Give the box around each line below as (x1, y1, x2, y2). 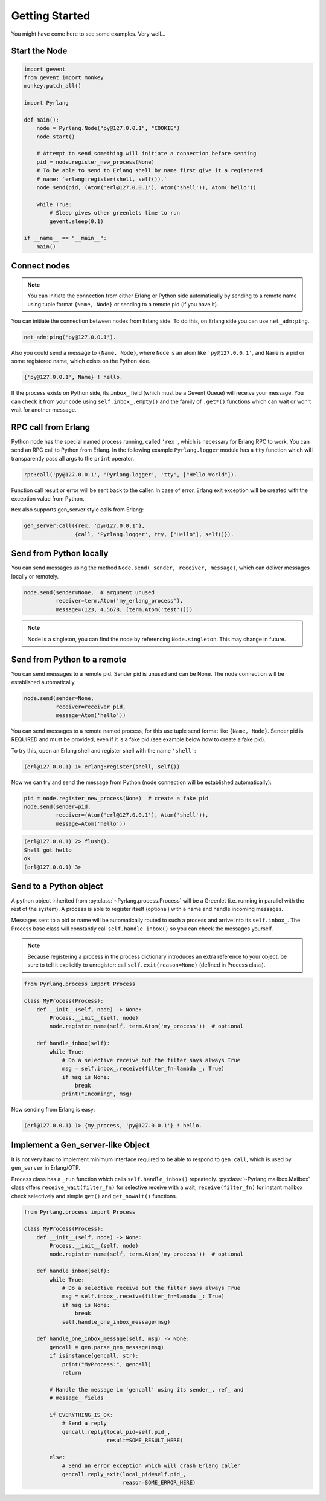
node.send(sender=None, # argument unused (24, 589, 155, 595)
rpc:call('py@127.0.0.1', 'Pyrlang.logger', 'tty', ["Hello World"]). (24, 471, 238, 478)
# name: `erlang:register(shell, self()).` (36, 175, 167, 183)
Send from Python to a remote (11, 654, 127, 664)
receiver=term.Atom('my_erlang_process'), (55, 597, 184, 605)
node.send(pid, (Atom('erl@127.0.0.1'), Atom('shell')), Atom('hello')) (36, 184, 257, 191)
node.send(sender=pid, (24, 803, 91, 810)
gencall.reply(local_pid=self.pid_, (62, 1428, 171, 1435)
